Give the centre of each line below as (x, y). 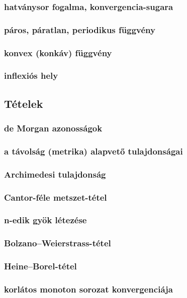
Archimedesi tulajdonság (55, 174)
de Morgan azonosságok (53, 128)
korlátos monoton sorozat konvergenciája (88, 289)
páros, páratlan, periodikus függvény (80, 29)
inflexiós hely (31, 76)
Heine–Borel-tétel (40, 266)
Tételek (24, 103)
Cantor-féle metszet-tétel (56, 197)
